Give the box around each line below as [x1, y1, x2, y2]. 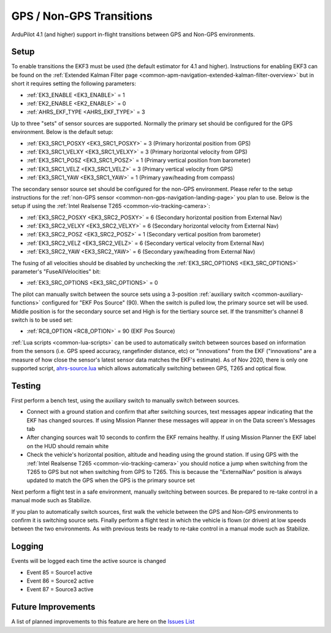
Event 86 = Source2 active [26, 577, 94, 584]
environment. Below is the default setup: [11, 128, 113, 136]
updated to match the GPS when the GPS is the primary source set [26, 476, 196, 484]
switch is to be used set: [11, 316, 73, 324]
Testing [11, 381, 41, 391]
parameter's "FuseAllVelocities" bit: [11, 268, 101, 276]
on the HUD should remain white [26, 442, 109, 449]
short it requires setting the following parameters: [11, 80, 136, 87]
